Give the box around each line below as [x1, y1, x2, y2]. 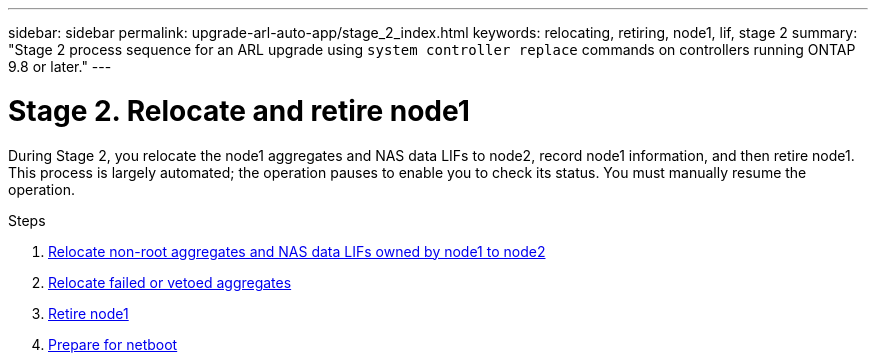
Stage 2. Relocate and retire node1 [8, 93, 470, 128]
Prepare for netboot [48, 335, 178, 353]
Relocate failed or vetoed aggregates [48, 273, 292, 291]
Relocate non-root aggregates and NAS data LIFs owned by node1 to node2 [48, 242, 546, 260]
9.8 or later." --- [8, 58, 112, 75]
